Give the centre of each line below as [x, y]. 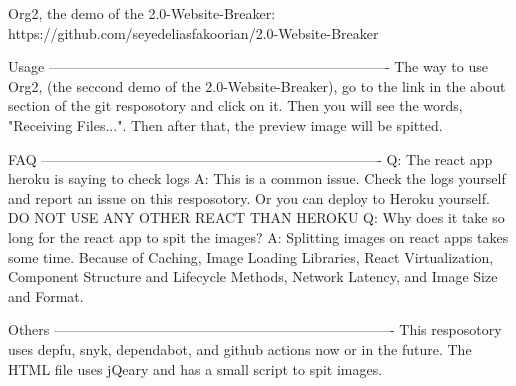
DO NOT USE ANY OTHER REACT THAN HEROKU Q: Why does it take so [256, 217]
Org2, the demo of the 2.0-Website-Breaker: [142, 13]
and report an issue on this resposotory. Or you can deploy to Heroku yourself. [249, 197]
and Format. [46, 295]
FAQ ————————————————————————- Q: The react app [250, 158]
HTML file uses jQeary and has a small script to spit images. [195, 368]
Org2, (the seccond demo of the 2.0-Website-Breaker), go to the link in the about [257, 85]
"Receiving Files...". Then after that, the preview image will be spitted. [225, 124]
